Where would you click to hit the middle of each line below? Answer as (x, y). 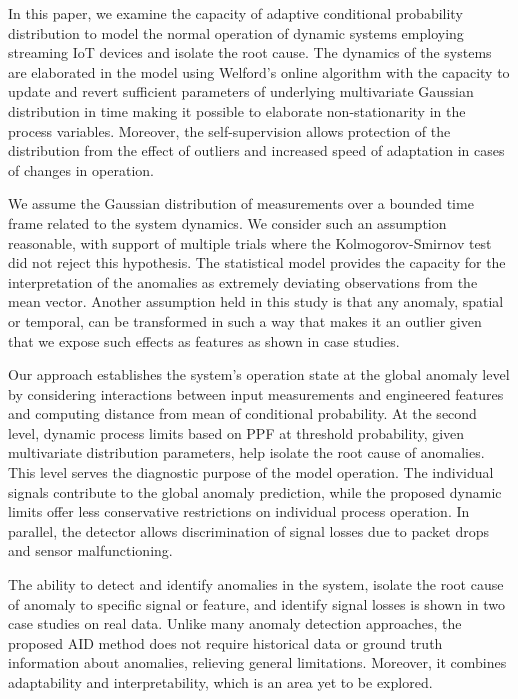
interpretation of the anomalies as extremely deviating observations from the (243, 281)
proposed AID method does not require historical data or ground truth (225, 642)
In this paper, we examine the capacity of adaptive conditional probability (235, 13)
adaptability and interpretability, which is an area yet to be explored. (220, 682)
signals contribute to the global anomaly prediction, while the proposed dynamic (255, 491)
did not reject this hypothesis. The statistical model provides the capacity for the (257, 262)
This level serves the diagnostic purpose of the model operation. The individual (251, 472)
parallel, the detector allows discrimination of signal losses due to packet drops (248, 530)
